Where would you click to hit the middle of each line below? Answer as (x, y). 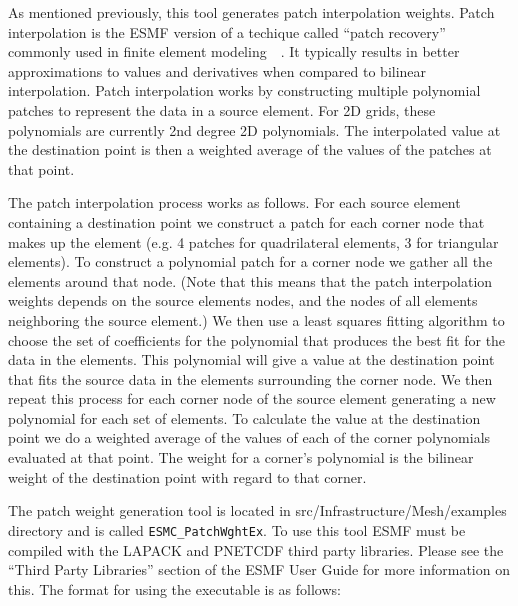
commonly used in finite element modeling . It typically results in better (234, 51)
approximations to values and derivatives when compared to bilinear (217, 70)
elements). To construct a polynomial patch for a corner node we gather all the (250, 261)
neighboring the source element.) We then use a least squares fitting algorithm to (256, 319)
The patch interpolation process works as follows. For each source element (234, 202)
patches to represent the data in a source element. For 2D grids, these (222, 109)
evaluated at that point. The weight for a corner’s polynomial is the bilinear (241, 457)
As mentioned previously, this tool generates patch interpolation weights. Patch (251, 12)
